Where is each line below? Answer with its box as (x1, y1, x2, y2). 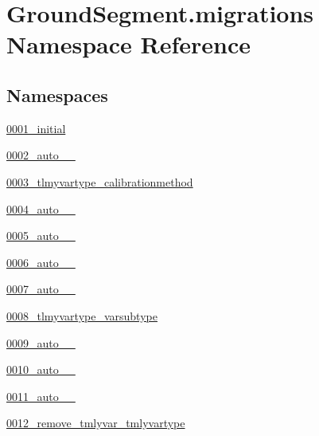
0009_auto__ (6, 334, 76, 351)
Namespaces (6, 82, 108, 107)
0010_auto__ (6, 361, 76, 378)
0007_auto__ (6, 281, 76, 297)
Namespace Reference (6, 28, 251, 61)
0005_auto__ (6, 227, 76, 244)
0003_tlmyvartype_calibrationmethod (6, 173, 193, 190)
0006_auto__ (6, 253, 76, 270)
